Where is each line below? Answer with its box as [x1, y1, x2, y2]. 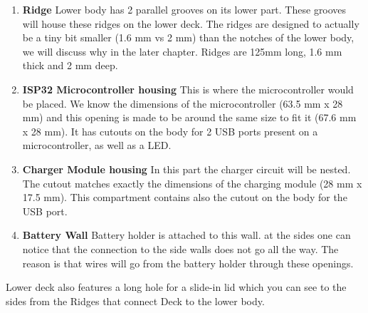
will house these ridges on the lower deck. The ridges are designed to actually [22, 16, 359, 31]
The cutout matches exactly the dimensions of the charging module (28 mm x [22, 175, 362, 190]
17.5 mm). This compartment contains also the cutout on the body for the [22, 190, 347, 205]
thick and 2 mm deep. [22, 58, 118, 73]
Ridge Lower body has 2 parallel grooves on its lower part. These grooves [22, 2, 347, 16]
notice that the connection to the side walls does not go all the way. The [22, 241, 339, 256]
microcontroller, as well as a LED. [22, 138, 172, 153]
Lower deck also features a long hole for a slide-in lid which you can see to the [6, 279, 347, 294]
